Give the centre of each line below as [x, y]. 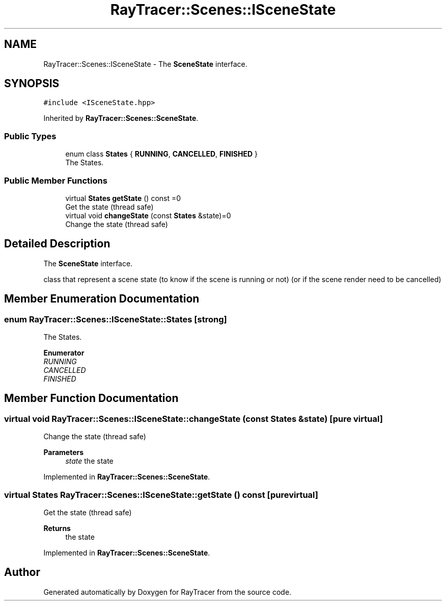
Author [22, 572]
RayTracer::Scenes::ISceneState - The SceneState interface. [145, 64]
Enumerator [64, 353]
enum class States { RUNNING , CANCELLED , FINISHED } [161, 154]
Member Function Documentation [91, 398]
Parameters [64, 452]
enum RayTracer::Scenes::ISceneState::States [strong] [116, 319]
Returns [57, 528]
